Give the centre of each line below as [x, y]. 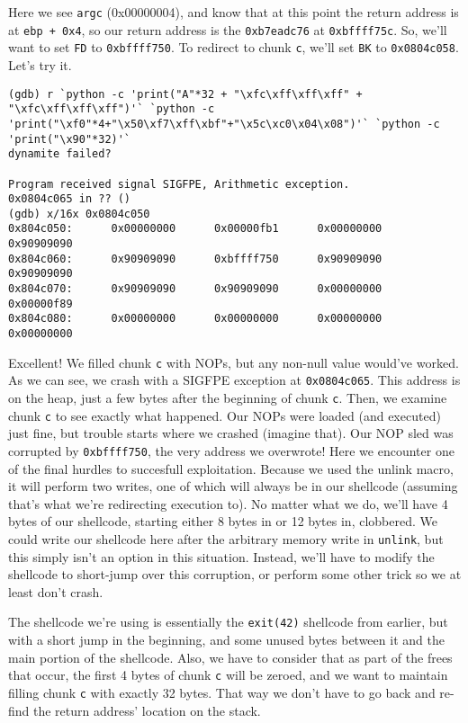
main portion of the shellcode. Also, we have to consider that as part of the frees [230, 657]
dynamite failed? [60, 154]
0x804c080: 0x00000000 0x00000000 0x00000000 [195, 319]
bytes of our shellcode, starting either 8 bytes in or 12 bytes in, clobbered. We [223, 521]
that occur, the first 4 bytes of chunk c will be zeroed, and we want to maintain [228, 675]
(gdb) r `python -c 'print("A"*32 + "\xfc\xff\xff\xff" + [185, 94]
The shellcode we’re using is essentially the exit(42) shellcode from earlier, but [228, 622]
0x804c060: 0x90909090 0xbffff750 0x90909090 [195, 259]
